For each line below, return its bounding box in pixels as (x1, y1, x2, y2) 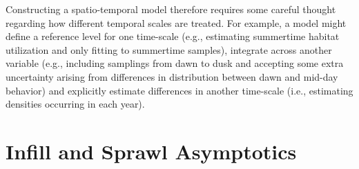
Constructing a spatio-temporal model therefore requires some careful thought (6, 2, 336, 16)
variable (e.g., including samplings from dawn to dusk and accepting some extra (6, 56, 344, 70)
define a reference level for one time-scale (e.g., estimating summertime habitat (6, 29, 340, 43)
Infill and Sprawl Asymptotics (6, 137, 297, 165)
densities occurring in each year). (6, 97, 145, 111)
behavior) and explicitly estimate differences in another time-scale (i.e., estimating (6, 83, 353, 97)
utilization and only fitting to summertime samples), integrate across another (6, 42, 332, 57)
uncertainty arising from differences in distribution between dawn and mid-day (6, 69, 338, 83)
